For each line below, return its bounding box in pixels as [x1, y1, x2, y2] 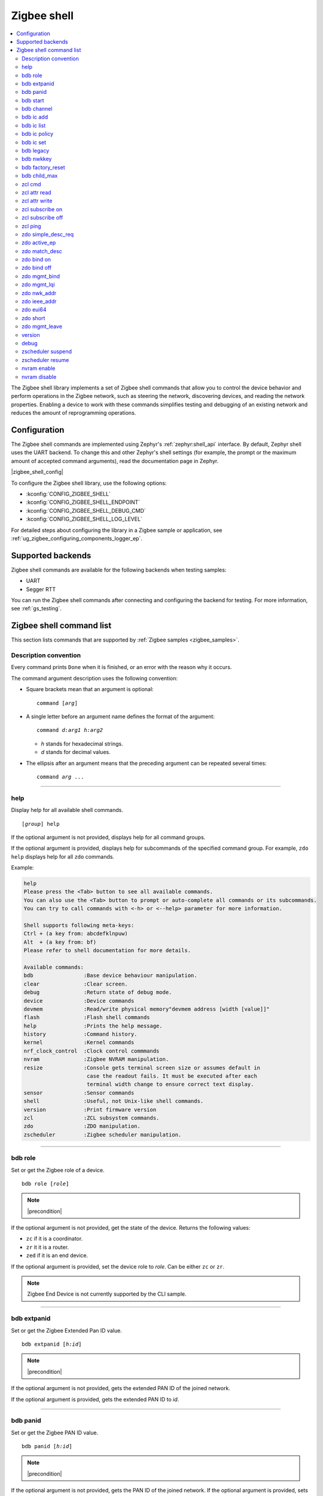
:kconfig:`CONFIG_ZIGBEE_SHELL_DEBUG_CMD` [26, 507, 146, 514]
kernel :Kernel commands [23, 1039, 135, 1046]
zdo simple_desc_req [22, 230, 74, 238]
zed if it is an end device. [26, 1252, 89, 1259]
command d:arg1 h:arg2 [36, 727, 103, 734]
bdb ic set [22, 138, 47, 146]
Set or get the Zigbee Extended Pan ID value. [11, 1327, 122, 1334]
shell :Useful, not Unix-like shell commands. [23, 1098, 204, 1105]
